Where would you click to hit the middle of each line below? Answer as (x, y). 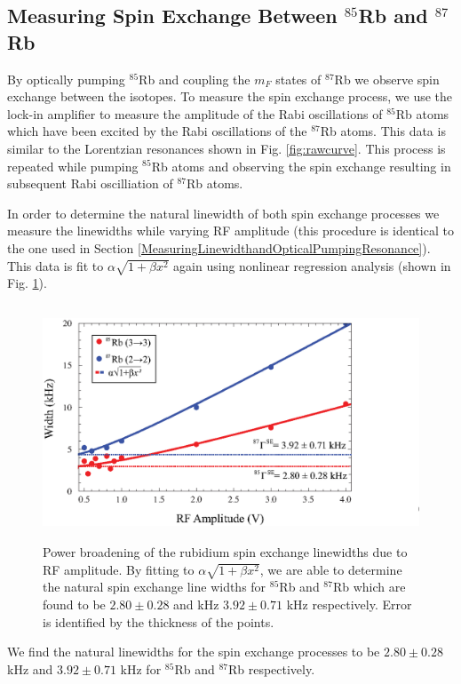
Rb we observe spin (387, 79)
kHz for (141, 668)
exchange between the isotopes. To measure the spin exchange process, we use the (230, 96)
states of (298, 79)
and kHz (196, 604)
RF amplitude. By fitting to (119, 569)
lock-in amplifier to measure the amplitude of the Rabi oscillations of (195, 113)
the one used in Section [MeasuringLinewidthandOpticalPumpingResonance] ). (219, 247)
